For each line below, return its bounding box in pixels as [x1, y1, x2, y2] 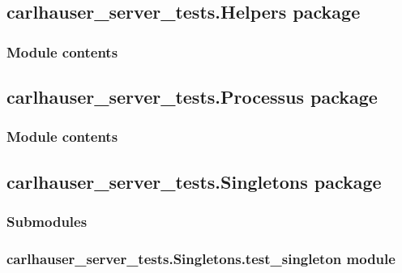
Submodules [6, 211, 88, 231]
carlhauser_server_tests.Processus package [6, 84, 378, 109]
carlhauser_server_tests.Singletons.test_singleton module [6, 248, 396, 268]
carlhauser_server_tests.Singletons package [6, 168, 382, 194]
